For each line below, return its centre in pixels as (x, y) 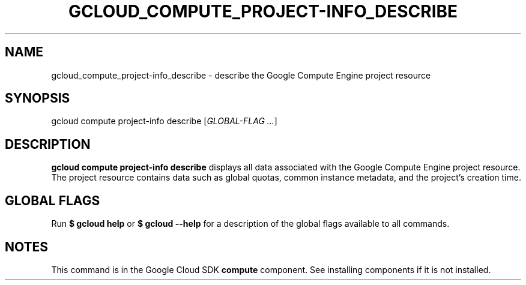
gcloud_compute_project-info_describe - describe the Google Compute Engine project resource (241, 75)
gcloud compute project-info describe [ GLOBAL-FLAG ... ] (164, 121)
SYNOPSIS (38, 98)
